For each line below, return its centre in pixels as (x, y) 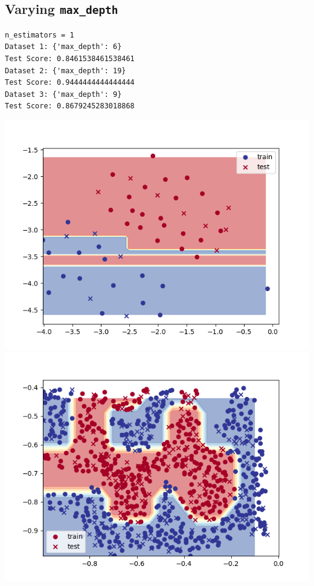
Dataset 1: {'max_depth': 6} (63, 47)
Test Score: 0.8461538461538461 (70, 58)
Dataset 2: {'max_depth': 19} (66, 71)
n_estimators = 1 (40, 35)
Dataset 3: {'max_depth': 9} (63, 94)
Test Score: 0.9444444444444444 (70, 83)
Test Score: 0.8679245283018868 (70, 106)
